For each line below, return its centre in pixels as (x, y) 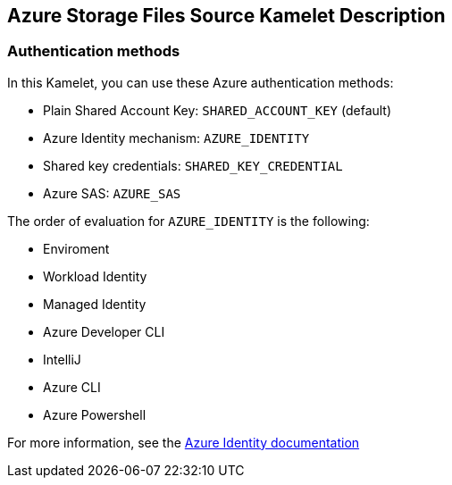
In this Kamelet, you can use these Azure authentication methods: (201, 82)
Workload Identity (95, 276)
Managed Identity (95, 304)
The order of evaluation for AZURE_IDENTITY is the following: (188, 221)
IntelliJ (62, 359)
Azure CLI (72, 387)
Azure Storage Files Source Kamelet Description (226, 16)
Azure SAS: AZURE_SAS (112, 193)
